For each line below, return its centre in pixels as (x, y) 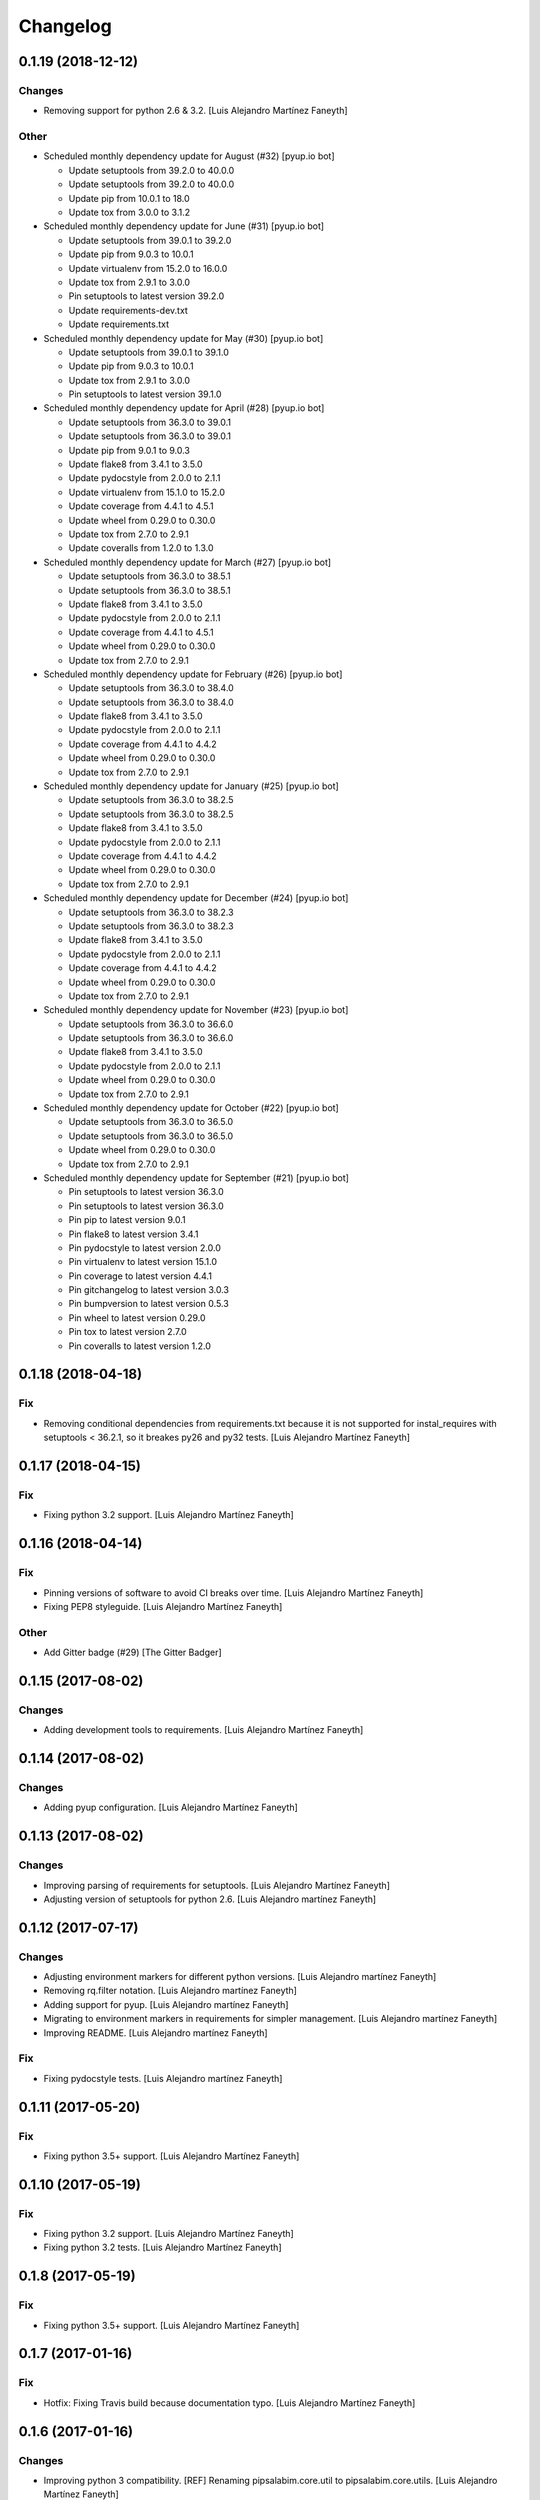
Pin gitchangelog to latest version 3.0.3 (149, 1290)
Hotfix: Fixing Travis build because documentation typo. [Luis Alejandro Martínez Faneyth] (229, 2402)
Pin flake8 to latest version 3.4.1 (133, 1234)
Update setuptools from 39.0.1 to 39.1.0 (149, 352)
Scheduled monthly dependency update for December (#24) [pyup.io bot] (196, 898)
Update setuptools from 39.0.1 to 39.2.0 (150, 240)
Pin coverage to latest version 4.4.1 (140, 1276)
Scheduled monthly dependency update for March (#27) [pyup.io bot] (187, 562)
